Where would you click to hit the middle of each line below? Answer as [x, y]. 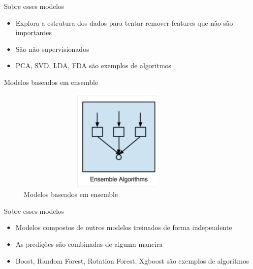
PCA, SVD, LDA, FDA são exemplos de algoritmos [93, 65]
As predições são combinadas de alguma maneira [89, 244]
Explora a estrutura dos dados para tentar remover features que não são [124, 22]
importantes [34, 32]
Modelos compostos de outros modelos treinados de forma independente [124, 227]
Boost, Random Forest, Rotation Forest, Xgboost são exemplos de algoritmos [132, 260]
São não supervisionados [52, 49]
